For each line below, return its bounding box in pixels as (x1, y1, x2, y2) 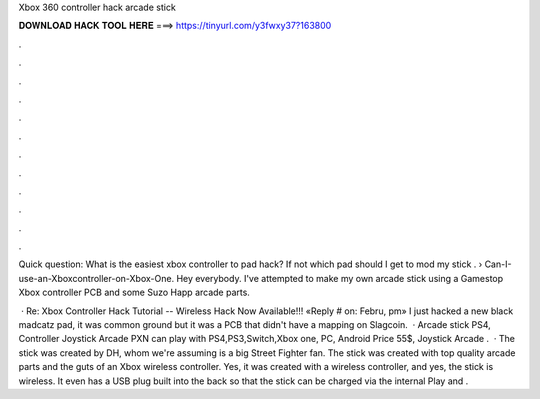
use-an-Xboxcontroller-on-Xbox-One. (18, 272, 175, 284)
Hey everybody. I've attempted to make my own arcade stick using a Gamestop (176, 272, 504, 284)
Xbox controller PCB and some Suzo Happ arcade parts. (18, 286, 250, 299)
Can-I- (484, 258, 512, 270)
